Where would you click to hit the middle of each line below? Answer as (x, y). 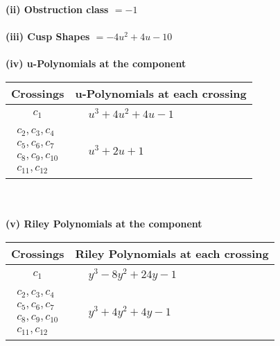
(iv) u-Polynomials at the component (96, 63)
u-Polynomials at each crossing (161, 93)
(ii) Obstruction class (57, 9)
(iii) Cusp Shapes (48, 36)
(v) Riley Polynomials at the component (104, 224)
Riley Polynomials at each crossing (172, 253)
